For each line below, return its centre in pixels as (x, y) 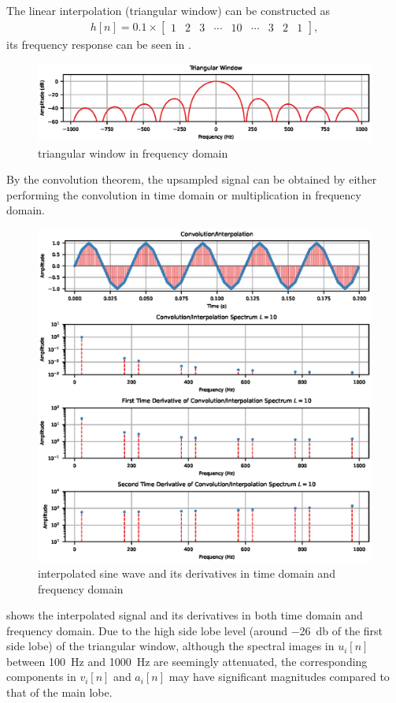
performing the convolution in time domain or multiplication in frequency (184, 194)
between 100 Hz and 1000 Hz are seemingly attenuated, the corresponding (187, 661)
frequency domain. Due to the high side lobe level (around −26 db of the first (195, 630)
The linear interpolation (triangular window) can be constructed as (168, 10)
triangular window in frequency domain (133, 153)
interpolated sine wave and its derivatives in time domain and (187, 573)
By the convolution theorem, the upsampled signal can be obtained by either (192, 179)
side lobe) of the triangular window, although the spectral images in (170, 646)
